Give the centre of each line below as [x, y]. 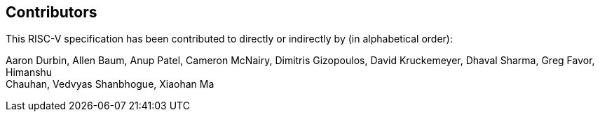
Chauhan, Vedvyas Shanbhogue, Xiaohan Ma [110, 84]
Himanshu [29, 72]
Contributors [52, 12]
